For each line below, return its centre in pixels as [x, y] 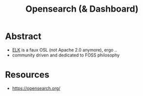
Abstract [23, 36]
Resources [27, 75]
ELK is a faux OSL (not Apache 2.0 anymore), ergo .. [64, 50]
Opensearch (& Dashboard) [82, 9]
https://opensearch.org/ [36, 88]
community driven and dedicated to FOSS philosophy [66, 55]
